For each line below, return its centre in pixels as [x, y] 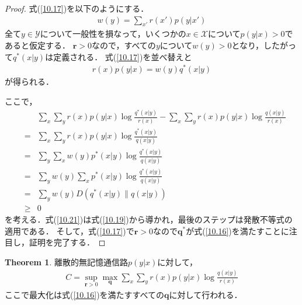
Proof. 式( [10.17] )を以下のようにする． [77, 8]
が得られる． [29, 82]
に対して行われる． [206, 294]
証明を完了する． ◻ [67, 242]
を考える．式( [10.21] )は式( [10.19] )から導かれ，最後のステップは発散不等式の [149, 219]
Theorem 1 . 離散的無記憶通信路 [66, 261]
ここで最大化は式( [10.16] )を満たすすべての [85, 294]
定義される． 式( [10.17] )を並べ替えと [123, 56]
